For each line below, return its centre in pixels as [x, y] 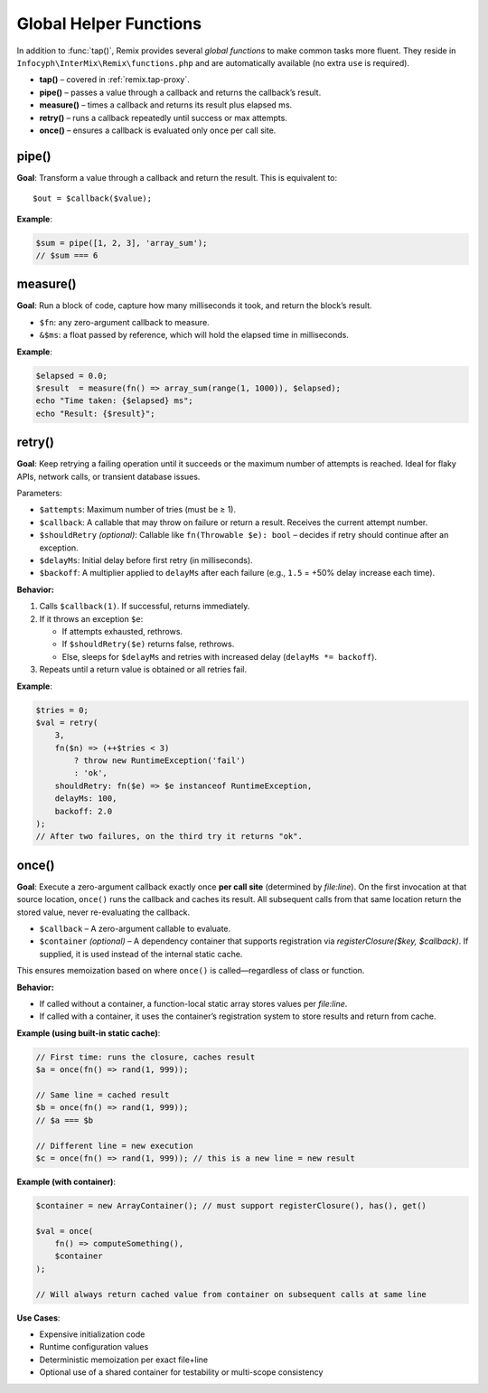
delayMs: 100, [86, 799]
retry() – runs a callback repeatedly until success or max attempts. [164, 118]
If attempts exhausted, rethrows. [122, 631]
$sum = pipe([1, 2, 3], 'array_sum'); [122, 243]
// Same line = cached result [103, 1095]
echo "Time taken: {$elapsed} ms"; [114, 401]
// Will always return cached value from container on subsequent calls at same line [231, 1294]
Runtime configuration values [94, 1347]
